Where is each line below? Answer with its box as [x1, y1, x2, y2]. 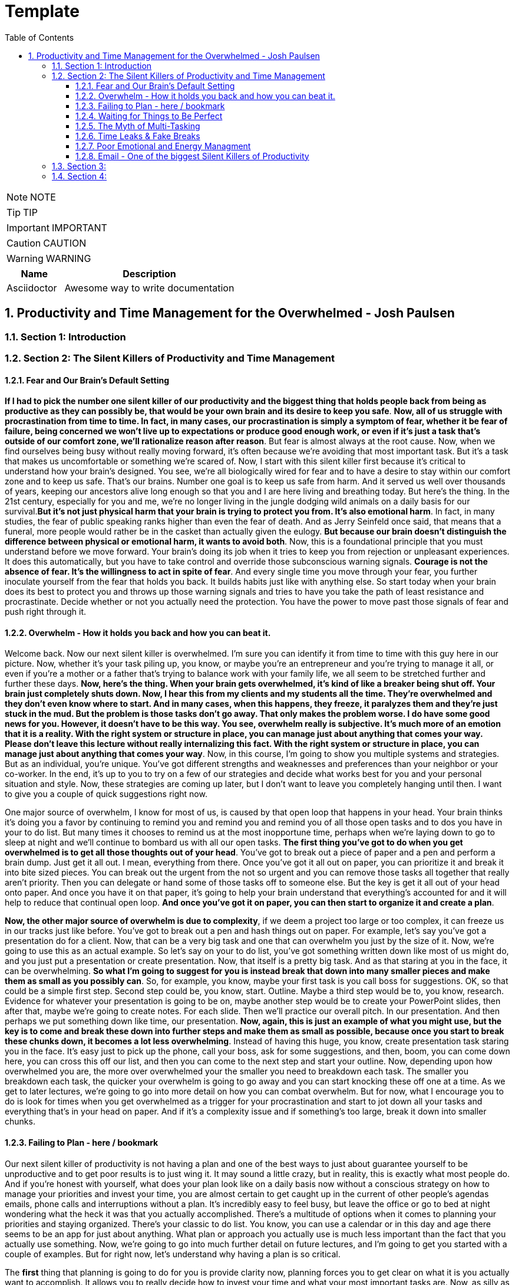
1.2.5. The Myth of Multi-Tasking [75, 120, 200, 131]
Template [5, 1, 80, 21]
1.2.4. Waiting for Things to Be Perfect [75, 110, 223, 121]
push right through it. [5, 607, 87, 617]
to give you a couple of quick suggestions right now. [5, 789, 207, 799]
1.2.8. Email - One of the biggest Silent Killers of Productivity [75, 150, 309, 161]
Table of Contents [5, 32, 74, 42]
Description [123, 267, 176, 280]
